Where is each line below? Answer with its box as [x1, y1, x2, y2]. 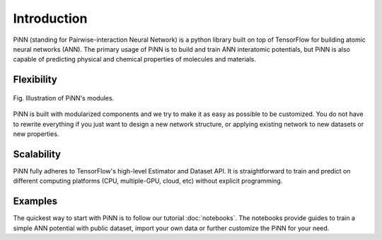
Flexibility [13, 74, 58, 86]
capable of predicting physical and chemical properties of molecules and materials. [13, 55, 256, 64]
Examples [13, 195, 58, 207]
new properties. [13, 130, 59, 138]
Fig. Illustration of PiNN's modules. [13, 93, 115, 102]
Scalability [13, 148, 62, 160]
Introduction [13, 11, 88, 26]
